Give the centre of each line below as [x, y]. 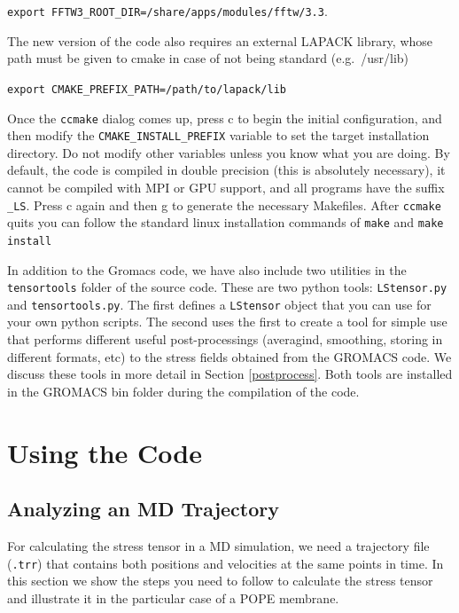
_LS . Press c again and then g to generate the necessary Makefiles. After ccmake [224, 204]
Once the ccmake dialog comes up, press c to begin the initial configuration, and [225, 118]
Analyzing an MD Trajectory [143, 509]
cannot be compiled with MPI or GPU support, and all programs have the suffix [226, 187]
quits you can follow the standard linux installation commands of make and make [226, 222]
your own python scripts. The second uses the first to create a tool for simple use [227, 322]
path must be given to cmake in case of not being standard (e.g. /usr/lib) [208, 58]
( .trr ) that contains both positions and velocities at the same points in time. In [226, 563]
